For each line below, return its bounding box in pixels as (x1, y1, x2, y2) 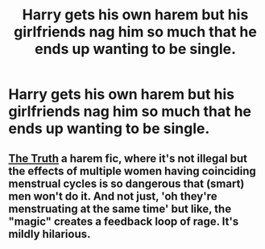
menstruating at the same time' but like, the (8, 201, 232, 215)
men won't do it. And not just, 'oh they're (8, 189, 217, 203)
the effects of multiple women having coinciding (8, 164, 256, 178)
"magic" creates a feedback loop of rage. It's (8, 214, 239, 228)
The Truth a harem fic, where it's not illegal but (8, 151, 248, 165)
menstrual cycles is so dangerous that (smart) (8, 176, 245, 190)
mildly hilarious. (8, 227, 91, 241)
